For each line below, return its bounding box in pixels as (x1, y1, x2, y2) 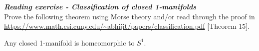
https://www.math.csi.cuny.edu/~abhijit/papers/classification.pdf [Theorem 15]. (4, 21, 250, 31)
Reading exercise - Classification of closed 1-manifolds (4, 1, 197, 11)
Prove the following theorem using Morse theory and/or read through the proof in (4, 11, 255, 21)
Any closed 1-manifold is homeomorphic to (4, 37, 135, 48)
